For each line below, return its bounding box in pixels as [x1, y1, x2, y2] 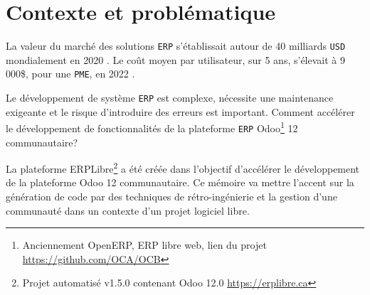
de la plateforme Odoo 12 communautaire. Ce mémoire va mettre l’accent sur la [6, 175, 354, 190]
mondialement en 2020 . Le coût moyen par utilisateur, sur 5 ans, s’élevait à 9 [6, 52, 345, 67]
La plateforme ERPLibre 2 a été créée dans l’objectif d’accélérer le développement [6, 159, 360, 176]
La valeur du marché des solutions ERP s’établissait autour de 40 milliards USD [6, 38, 346, 53]
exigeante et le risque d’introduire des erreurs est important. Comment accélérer [6, 104, 355, 119]
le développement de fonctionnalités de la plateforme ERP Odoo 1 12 [6, 119, 298, 135]
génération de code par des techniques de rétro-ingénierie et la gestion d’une [6, 189, 337, 204]
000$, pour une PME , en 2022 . [6, 66, 135, 81]
